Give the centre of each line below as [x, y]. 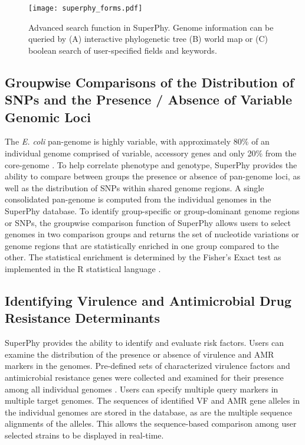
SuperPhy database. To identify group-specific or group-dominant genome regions [152, 210]
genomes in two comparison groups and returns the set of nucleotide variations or [152, 234]
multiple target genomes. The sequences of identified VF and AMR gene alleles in [152, 400]
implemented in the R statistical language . [83, 268]
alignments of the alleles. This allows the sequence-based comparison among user [151, 423]
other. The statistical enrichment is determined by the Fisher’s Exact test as [143, 257]
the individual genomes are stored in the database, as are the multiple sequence [148, 412]
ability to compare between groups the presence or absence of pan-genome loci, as [152, 176]
